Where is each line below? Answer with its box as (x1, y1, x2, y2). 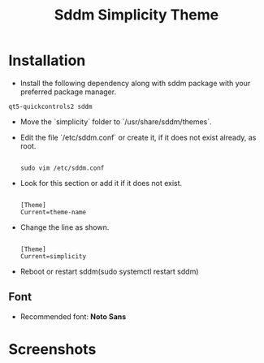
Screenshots (8, 339, 97, 358)
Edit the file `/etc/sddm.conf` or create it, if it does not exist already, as (19, 132, 257, 142)
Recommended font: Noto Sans (19, 311, 127, 322)
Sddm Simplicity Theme (54, 6, 219, 24)
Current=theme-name (19, 208, 87, 216)
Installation (8, 51, 86, 70)
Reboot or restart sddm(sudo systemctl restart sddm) (19, 266, 199, 276)
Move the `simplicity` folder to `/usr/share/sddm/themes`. (19, 116, 213, 127)
